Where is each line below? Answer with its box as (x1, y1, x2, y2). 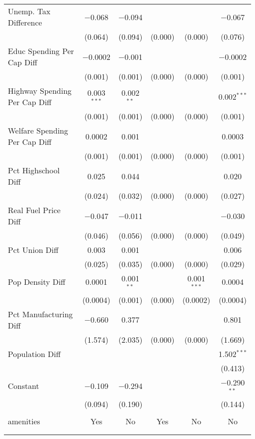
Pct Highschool (8, 165, 60, 176)
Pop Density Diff (8, 276, 66, 288)
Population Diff (8, 348, 61, 359)
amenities (8, 415, 40, 427)
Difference (8, 17, 42, 28)
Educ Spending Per (8, 45, 74, 56)
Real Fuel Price (8, 204, 61, 216)
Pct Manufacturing (8, 308, 73, 320)
